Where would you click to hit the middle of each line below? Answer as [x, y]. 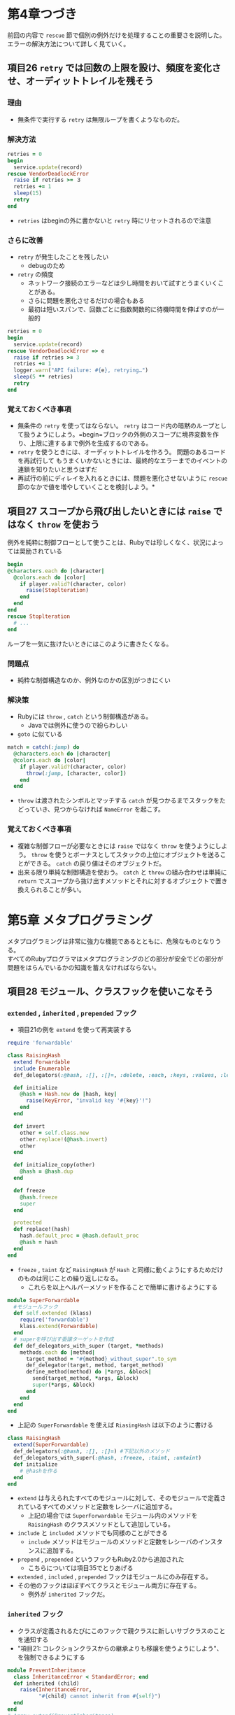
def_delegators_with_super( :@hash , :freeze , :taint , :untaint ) [107, 1458]
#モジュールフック [36, 1307]
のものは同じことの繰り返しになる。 [70, 1278]
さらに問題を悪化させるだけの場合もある [86, 301]
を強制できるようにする [51, 1657]
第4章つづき [42, 14]
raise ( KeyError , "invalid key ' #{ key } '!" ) [88, 1101]
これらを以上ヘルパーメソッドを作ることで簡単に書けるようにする [123, 1287]
